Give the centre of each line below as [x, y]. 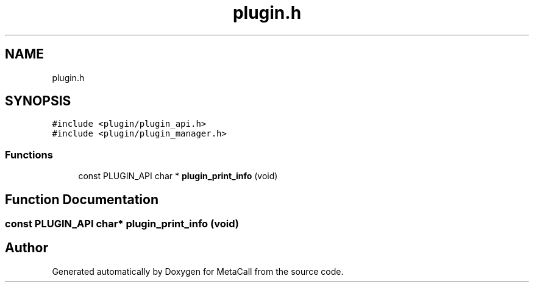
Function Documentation [82, 199]
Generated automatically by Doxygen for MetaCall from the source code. [198, 271]
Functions [29, 154]
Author [27, 248]
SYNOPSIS [38, 101]
